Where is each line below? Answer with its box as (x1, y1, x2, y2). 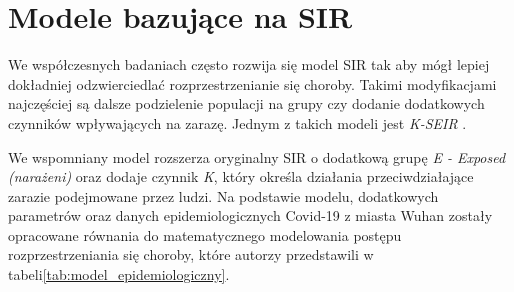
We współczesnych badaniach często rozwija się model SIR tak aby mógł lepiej (8, 54, 490, 75)
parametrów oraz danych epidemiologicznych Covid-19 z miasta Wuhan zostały (8, 205, 493, 226)
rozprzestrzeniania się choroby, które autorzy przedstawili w (8, 244, 374, 265)
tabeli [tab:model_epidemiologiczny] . (8, 264, 230, 285)
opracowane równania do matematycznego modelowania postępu (8, 224, 402, 245)
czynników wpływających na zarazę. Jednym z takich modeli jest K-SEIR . (8, 112, 467, 133)
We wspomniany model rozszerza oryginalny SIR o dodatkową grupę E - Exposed (8, 146, 506, 167)
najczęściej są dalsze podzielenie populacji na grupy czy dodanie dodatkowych (8, 93, 485, 114)
